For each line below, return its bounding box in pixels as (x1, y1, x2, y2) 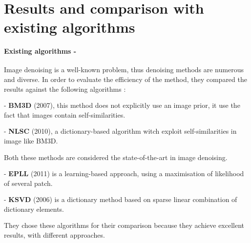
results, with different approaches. (4, 230, 105, 240)
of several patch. (4, 178, 53, 188)
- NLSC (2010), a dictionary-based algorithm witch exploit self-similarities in (4, 126, 237, 136)
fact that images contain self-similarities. (4, 109, 125, 120)
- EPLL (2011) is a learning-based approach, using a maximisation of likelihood (4, 168, 244, 179)
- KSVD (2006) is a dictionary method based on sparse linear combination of (4, 194, 237, 204)
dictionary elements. (4, 203, 64, 214)
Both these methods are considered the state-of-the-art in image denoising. (4, 152, 228, 162)
